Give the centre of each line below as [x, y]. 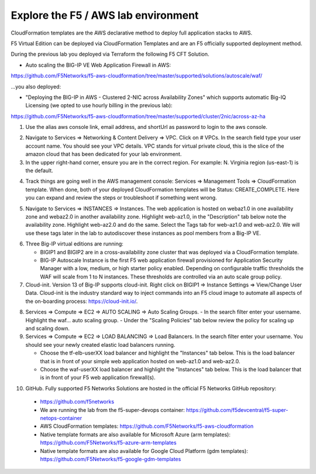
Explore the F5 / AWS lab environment [105, 15]
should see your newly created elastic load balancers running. [100, 345]
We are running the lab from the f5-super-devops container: [113, 410]
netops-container [61, 418]
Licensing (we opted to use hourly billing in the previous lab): [99, 105]
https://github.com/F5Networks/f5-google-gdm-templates [111, 459]
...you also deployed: [36, 86]
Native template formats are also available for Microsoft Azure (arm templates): [135, 434]
